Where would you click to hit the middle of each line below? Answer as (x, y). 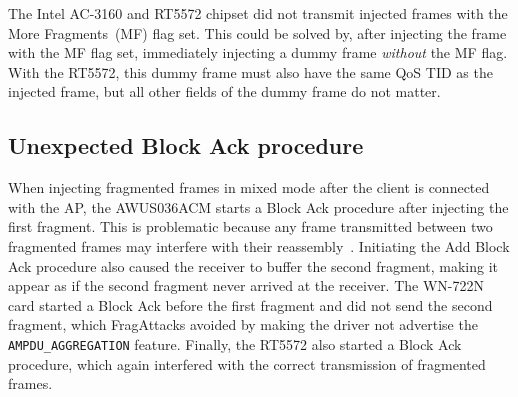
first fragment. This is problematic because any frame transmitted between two (250, 226)
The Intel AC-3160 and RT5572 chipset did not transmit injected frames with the (258, 13)
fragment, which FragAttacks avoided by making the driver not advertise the (243, 324)
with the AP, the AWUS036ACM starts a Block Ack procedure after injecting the (258, 206)
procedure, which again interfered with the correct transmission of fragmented (247, 363)
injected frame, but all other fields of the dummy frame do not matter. (224, 91)
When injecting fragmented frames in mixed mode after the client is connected (249, 187)
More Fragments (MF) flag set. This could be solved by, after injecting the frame (257, 32)
